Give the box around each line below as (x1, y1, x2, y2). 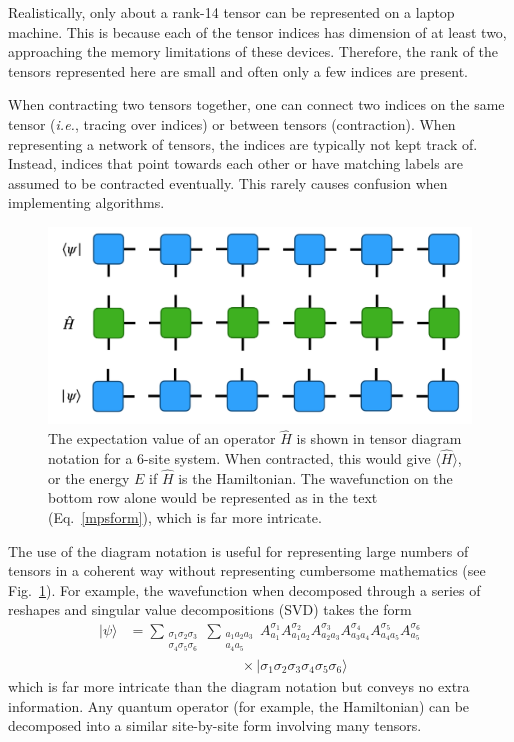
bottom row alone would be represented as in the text (48, 487, 378, 508)
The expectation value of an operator (48, 428, 276, 449)
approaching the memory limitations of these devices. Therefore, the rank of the (8, 41, 499, 62)
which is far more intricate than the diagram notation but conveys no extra (8, 676, 470, 697)
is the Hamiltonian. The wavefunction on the (178, 467, 453, 488)
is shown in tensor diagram (296, 428, 462, 449)
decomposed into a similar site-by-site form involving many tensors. (8, 715, 422, 736)
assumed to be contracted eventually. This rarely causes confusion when (8, 172, 448, 193)
